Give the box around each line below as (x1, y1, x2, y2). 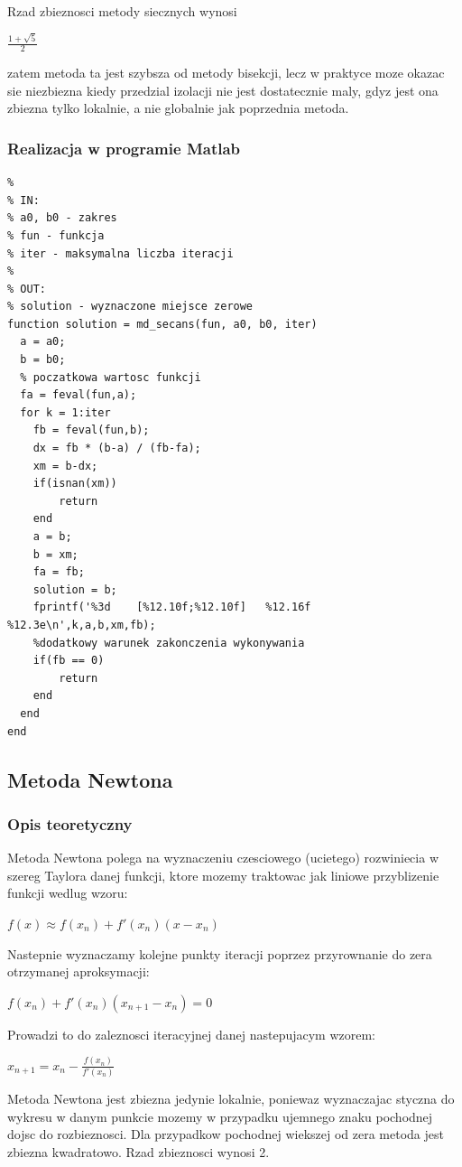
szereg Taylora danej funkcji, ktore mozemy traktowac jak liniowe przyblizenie (7, 865, 439, 884)
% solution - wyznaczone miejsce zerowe (7, 300, 254, 313)
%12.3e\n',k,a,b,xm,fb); (7, 618, 156, 631)
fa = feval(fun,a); (20, 388, 137, 402)
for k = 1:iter (20, 406, 111, 419)
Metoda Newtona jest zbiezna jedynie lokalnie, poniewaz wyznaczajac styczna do (7, 1088, 455, 1107)
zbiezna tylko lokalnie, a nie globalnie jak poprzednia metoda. (7, 98, 349, 117)
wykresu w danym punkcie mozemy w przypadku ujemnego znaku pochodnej (7, 1106, 433, 1125)
